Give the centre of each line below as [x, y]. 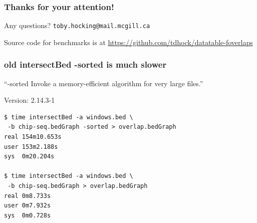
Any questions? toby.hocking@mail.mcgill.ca [77, 25]
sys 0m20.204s [29, 157]
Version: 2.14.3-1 [30, 100]
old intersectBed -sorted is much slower [85, 64]
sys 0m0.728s [28, 215]
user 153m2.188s [31, 147]
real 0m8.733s [28, 196]
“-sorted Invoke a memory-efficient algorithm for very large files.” [104, 83]
